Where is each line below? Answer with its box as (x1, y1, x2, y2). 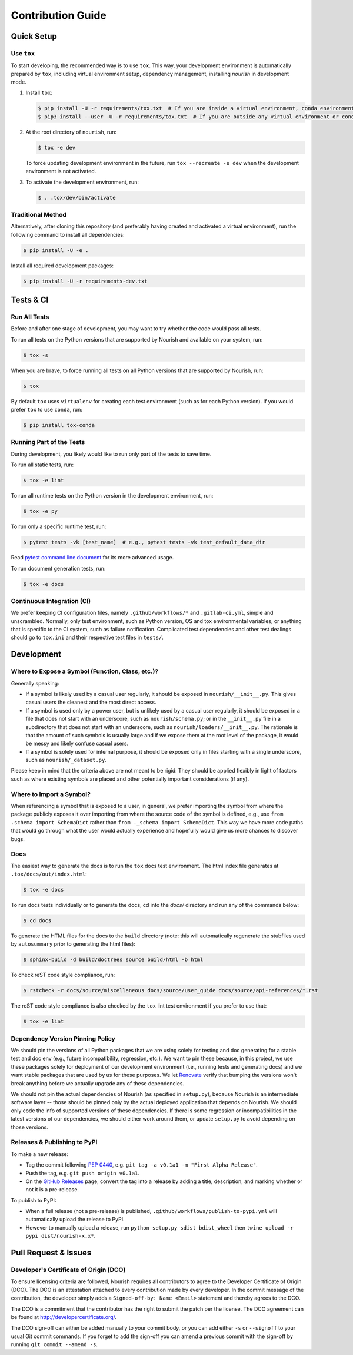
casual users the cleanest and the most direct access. (25, 698, 156, 706)
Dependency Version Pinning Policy (11, 1034, 116, 1042)
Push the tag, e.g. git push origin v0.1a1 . (25, 1170, 140, 1177)
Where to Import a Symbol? (11, 790, 91, 798)
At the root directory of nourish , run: (25, 128, 117, 135)
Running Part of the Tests (11, 438, 85, 446)
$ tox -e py (23, 508, 58, 515)
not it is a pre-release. (25, 1186, 79, 1193)
